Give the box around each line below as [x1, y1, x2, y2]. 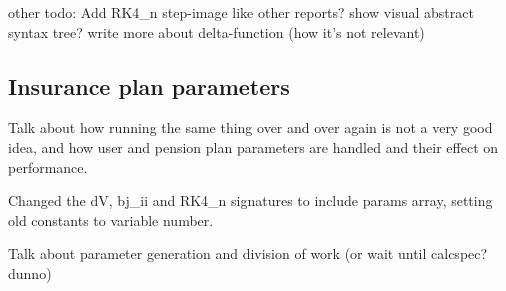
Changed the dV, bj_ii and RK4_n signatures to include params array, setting [8, 190, 493, 211]
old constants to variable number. [8, 209, 214, 230]
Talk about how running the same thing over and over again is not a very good [8, 117, 493, 138]
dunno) [8, 262, 52, 283]
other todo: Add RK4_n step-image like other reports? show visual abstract [8, 2, 474, 22]
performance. [8, 156, 88, 177]
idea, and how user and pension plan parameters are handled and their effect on [8, 136, 499, 157]
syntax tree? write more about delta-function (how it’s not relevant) [8, 21, 425, 42]
